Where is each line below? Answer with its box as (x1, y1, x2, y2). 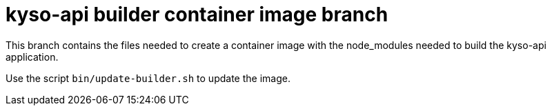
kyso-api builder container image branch (6, 3, 388, 26)
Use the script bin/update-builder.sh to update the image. (6, 72, 290, 84)
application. (6, 50, 59, 63)
